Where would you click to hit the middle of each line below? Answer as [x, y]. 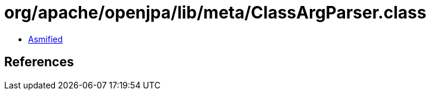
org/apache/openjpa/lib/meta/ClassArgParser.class [215, 13]
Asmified [46, 39]
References [39, 62]
